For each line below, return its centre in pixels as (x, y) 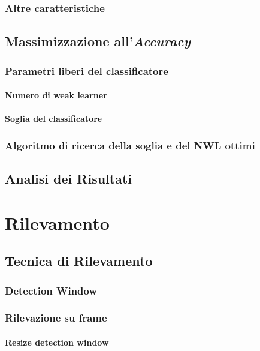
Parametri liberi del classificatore (87, 70)
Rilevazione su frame (56, 318)
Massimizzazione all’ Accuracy (98, 41)
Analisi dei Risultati (68, 178)
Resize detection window (57, 342)
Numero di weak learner (56, 95)
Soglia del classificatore (54, 118)
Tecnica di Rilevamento (79, 261)
